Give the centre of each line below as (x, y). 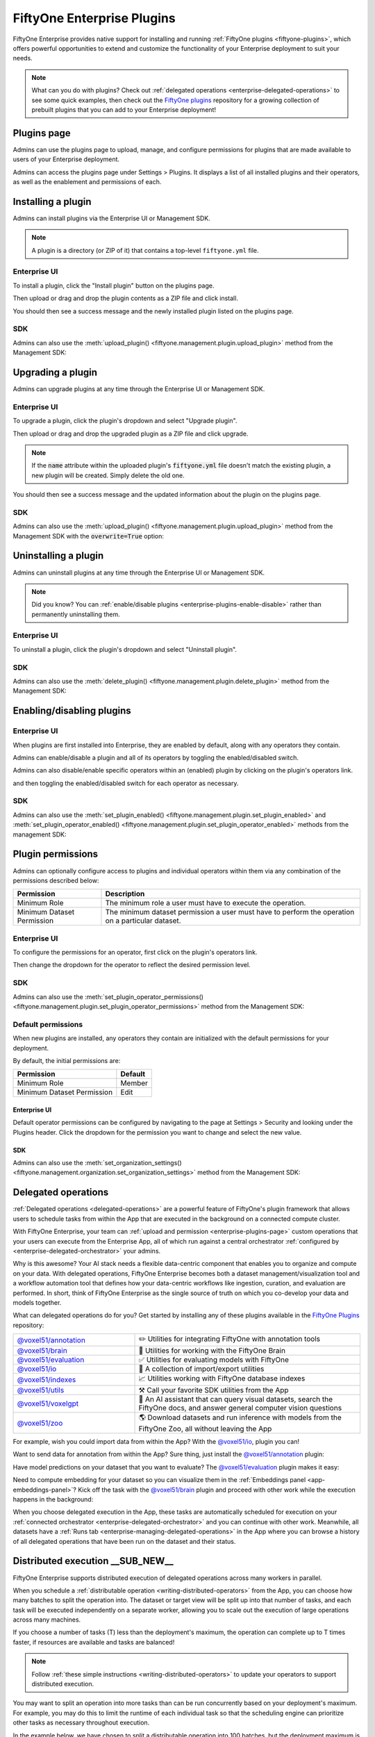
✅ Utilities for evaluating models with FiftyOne (214, 1360)
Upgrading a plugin (55, 372)
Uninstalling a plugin (58, 556)
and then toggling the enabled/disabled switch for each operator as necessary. (126, 783)
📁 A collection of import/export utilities (201, 1369)
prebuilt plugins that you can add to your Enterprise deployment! (124, 109)
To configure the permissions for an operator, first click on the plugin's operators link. (135, 953)
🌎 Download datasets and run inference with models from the (240, 1417)
